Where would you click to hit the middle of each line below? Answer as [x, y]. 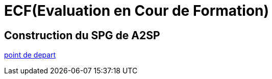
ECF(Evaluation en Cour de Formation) [137, 11]
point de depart [30, 55]
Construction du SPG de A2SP [82, 35]
